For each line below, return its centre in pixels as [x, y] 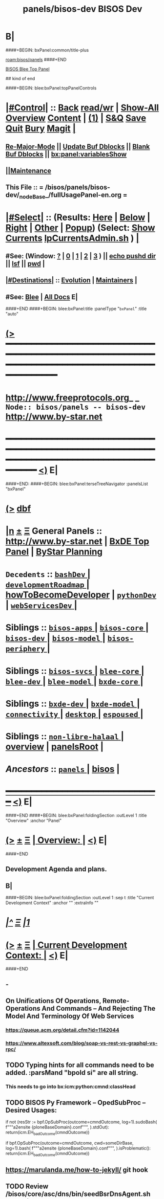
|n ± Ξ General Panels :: [54, 531]
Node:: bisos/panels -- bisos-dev [76, 407]
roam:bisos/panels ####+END [36, 59]
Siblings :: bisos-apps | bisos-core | [77, 628]
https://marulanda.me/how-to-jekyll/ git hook [77, 1170]
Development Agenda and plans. [56, 869]
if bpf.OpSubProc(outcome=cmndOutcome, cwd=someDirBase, [70, 1143]
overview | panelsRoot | [55, 746]
